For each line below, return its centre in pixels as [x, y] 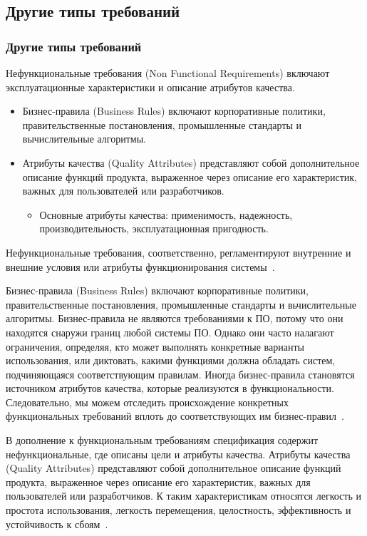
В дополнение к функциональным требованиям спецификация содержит [162, 440]
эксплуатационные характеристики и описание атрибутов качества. [150, 87]
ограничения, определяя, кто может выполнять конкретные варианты [155, 346]
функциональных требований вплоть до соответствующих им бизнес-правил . [175, 416]
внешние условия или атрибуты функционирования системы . [140, 266]
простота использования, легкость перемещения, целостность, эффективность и [179, 510]
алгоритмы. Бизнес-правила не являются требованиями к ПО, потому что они [175, 318]
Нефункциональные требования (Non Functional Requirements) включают [168, 73]
